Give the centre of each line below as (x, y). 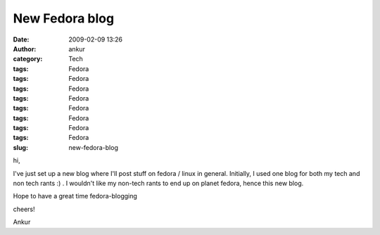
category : (28, 59)
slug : (20, 147)
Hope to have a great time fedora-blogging (75, 196)
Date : (21, 39)
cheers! (24, 209)
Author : (25, 49)
